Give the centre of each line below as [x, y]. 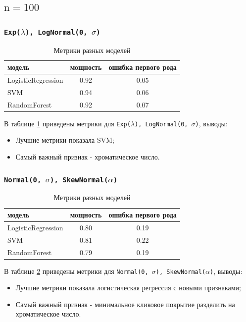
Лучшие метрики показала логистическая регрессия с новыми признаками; [128, 288]
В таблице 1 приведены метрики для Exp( [67, 123]
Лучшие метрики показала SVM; [65, 140]
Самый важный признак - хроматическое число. [88, 157]
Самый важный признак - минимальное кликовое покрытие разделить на [125, 304]
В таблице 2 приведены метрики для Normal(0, [76, 271]
